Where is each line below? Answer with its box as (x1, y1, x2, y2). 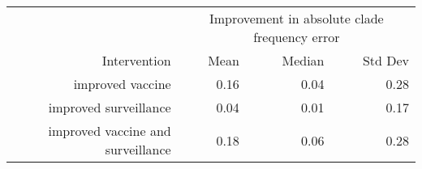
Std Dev (362, 51, 409, 70)
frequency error (253, 27, 340, 46)
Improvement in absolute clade (209, 9, 384, 27)
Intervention (101, 51, 171, 70)
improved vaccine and (48, 121, 171, 140)
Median (282, 51, 325, 70)
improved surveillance (48, 98, 171, 116)
